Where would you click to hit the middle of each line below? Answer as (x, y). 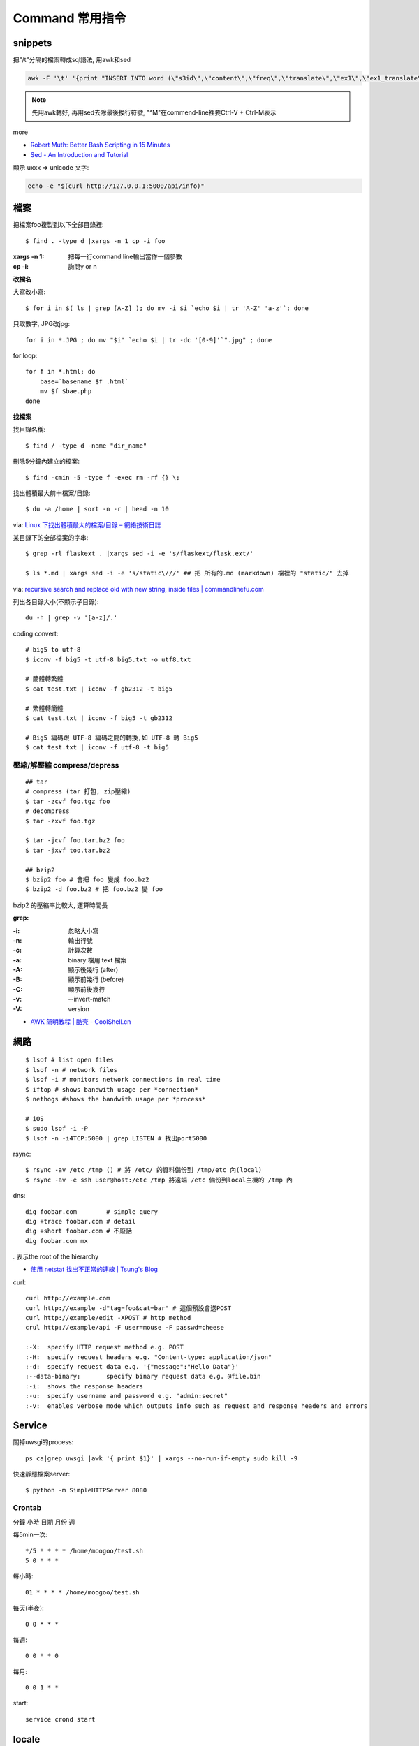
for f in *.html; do (60, 372)
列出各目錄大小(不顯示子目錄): (56, 602)
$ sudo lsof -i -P (57, 1129)
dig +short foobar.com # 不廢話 (79, 1231)
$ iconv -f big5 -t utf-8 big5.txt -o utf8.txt (108, 659)
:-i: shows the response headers (84, 1386)
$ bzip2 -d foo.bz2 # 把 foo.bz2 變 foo (94, 889)
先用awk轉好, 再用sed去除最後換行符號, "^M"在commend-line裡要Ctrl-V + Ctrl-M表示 (154, 112)
